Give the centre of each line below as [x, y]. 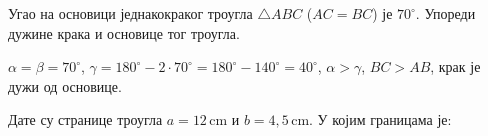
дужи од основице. [65, 85]
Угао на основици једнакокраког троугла [130, 13]
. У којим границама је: [380, 119]
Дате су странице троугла [85, 119]
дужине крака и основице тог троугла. [124, 32]
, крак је [455, 66]
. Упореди [445, 13]
